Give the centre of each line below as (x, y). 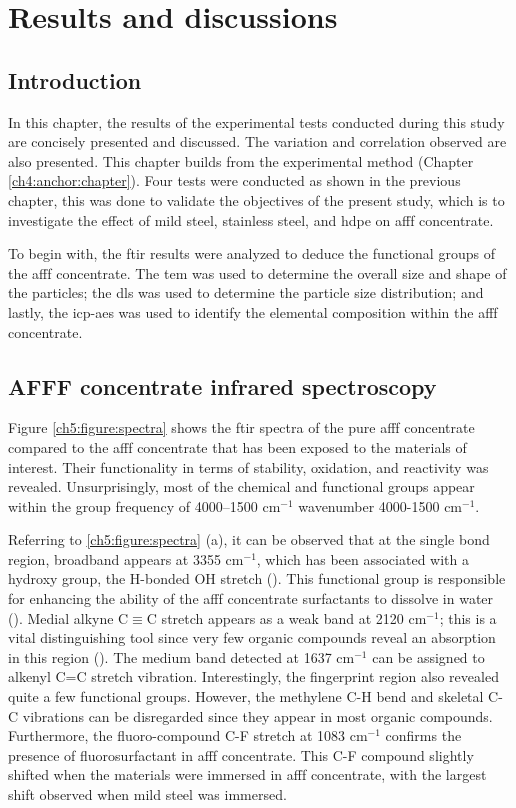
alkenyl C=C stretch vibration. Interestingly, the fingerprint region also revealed (253, 676)
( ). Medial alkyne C (68, 617)
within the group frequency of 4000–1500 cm (144, 505)
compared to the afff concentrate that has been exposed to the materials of (237, 446)
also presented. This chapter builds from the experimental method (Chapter (241, 160)
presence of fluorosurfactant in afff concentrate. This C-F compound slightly (241, 754)
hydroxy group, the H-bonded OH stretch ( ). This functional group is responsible (257, 578)
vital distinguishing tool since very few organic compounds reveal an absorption (252, 637)
